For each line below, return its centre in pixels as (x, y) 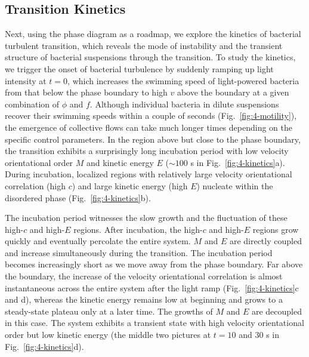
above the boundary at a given (233, 92)
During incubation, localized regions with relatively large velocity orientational (149, 174)
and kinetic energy (120, 162)
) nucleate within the (235, 185)
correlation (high (35, 185)
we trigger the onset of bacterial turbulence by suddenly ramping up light (139, 68)
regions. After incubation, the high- (138, 229)
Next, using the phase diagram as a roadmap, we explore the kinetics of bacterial (153, 34)
